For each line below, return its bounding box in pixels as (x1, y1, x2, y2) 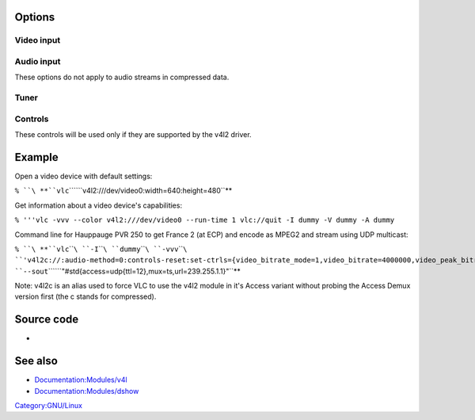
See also (14, 354, 59, 368)
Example (14, 151, 59, 164)
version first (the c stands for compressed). (14, 292, 157, 301)
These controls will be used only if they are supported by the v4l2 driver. (14, 130, 253, 139)
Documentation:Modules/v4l (34, 375, 127, 384)
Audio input (14, 55, 61, 67)
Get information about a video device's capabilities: (14, 200, 182, 210)
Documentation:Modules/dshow (34, 386, 139, 395)
